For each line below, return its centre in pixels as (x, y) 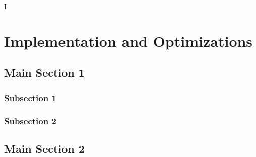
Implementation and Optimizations (129, 41)
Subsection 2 (30, 121)
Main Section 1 (44, 73)
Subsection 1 (30, 97)
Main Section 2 (44, 148)
